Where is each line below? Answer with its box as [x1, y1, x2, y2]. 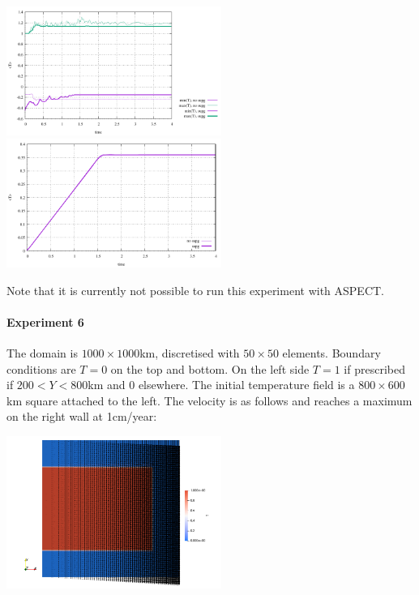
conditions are [6, 360, 76, 377]
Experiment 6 [6, 313, 84, 330]
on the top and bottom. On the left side [110, 360, 310, 377]
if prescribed [344, 360, 405, 377]
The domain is [6, 345, 78, 362]
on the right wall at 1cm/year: [6, 408, 157, 425]
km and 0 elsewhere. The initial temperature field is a [88, 376, 355, 393]
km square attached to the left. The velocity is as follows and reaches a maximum [6, 392, 413, 409]
